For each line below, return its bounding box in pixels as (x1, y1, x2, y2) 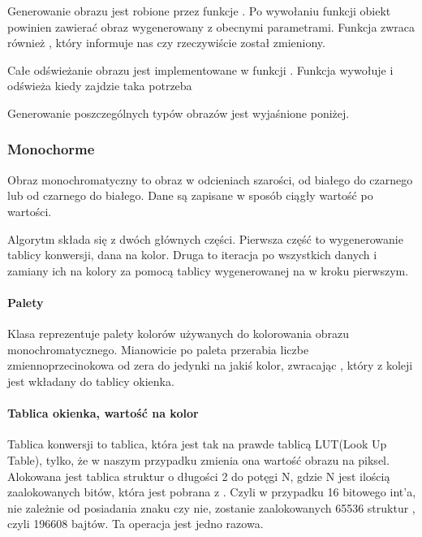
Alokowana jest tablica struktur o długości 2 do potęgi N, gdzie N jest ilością (7, 467, 390, 484)
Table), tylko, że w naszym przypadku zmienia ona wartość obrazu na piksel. (7, 451, 390, 468)
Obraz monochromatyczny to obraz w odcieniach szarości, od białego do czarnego (7, 171, 413, 188)
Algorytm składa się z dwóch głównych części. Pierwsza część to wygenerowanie (7, 230, 403, 247)
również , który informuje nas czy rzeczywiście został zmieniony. (7, 34, 325, 51)
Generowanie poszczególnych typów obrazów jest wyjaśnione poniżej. (7, 104, 350, 121)
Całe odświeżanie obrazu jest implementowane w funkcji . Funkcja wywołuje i (7, 61, 394, 78)
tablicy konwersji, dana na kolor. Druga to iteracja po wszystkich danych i (7, 246, 377, 263)
